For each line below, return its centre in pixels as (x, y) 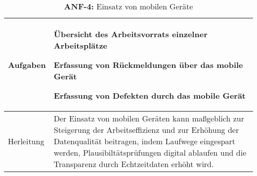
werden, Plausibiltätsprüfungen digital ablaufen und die (150, 152)
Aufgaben (27, 65)
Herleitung (26, 141)
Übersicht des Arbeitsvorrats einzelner (130, 34)
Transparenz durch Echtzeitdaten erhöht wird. (134, 164)
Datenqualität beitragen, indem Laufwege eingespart (145, 141)
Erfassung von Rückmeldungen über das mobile (148, 65)
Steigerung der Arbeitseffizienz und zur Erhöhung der (146, 130)
